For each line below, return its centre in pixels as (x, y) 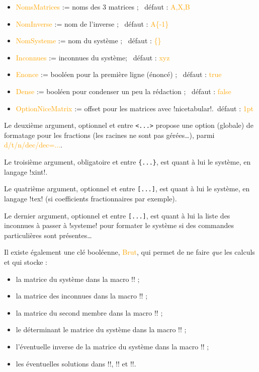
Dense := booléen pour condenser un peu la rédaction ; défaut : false (123, 91)
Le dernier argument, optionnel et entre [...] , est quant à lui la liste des (117, 215)
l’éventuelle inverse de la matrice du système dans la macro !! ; (112, 346)
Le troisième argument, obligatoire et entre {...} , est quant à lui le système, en (127, 162)
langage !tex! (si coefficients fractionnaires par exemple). (91, 198)
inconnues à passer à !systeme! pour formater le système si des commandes (119, 225)
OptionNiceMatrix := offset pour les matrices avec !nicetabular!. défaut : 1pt (135, 108)
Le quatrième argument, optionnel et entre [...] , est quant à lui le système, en (127, 189)
